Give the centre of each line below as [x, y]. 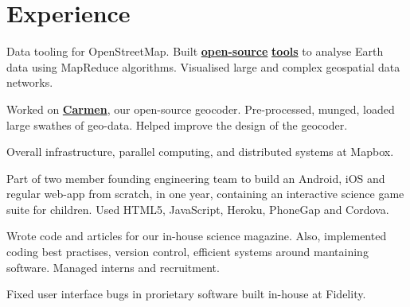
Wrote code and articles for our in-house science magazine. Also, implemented [197, 236]
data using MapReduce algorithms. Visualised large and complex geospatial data [203, 66]
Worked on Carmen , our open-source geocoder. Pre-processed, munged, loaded [201, 109]
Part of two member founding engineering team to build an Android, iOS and [196, 178]
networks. [30, 82]
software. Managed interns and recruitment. [113, 267]
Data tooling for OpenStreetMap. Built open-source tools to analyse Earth [195, 51]
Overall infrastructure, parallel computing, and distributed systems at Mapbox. [200, 152]
